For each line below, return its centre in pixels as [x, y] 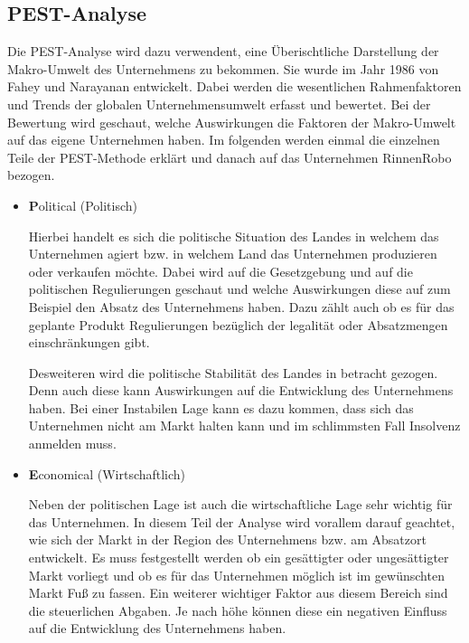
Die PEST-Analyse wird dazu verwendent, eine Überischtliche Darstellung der [223, 51]
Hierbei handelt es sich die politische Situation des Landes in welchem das [234, 236]
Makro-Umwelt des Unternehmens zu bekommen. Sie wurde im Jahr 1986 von [223, 68]
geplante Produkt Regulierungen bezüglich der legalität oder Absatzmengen [238, 324]
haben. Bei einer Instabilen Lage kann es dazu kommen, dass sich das [221, 407]
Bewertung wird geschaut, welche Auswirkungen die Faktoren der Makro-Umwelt [232, 122]
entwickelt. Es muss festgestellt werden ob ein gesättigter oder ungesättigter [239, 558]
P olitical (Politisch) [83, 205]
